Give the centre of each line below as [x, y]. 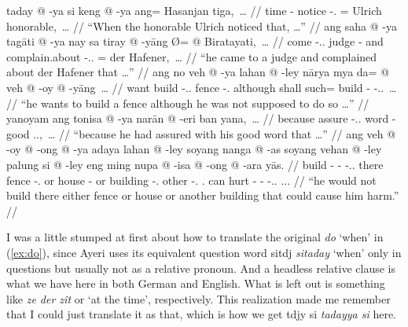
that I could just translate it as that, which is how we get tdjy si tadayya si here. [201, 314]
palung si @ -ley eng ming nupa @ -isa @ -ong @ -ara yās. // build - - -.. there [195, 164]
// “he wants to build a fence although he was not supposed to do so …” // [188, 103]
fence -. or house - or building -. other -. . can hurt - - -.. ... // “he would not [191, 180]
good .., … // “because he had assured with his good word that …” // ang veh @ [201, 133]
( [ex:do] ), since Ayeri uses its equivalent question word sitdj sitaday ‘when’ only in [204, 252]
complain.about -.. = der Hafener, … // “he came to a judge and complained [192, 56]
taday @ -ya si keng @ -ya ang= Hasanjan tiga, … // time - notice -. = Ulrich [194, 10]
